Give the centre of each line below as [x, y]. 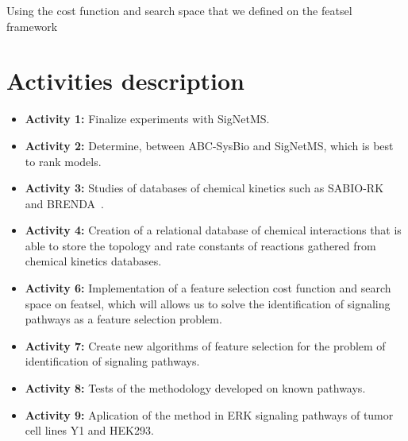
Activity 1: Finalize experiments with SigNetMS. [147, 119]
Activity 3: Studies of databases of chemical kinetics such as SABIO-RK [204, 188]
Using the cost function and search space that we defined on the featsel [179, 10]
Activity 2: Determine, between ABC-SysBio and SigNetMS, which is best [209, 145]
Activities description [125, 81]
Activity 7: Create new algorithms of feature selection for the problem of [205, 345]
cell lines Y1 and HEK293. [89, 430]
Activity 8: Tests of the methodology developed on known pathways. [195, 388]
